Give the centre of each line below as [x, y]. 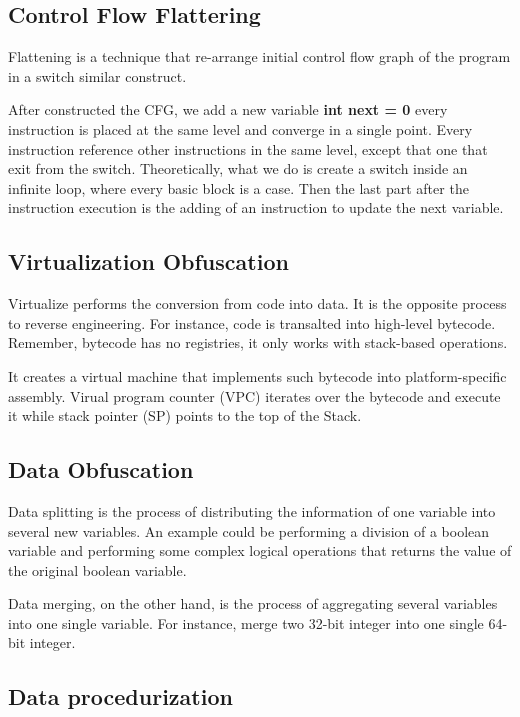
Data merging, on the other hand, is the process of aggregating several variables [253, 603]
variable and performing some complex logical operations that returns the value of [260, 550]
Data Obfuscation [101, 469]
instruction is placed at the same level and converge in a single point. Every [240, 128]
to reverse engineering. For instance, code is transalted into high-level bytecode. [252, 322]
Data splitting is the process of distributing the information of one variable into [252, 510]
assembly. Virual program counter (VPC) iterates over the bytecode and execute [254, 395]
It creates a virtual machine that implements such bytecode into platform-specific [257, 375]
